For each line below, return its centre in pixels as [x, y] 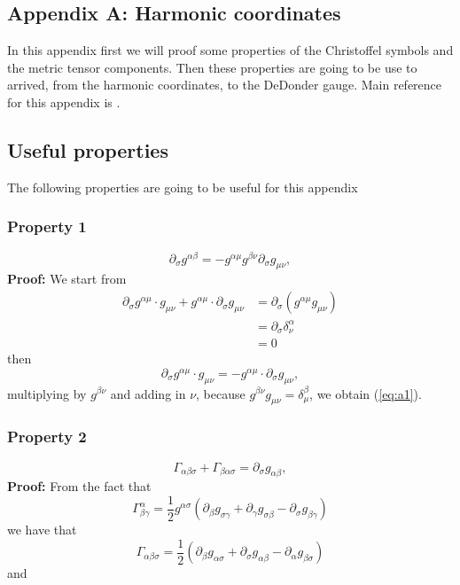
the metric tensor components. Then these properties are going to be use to [212, 67]
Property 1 [47, 226]
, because [221, 393]
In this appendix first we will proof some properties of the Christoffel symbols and [230, 50]
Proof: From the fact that [79, 486]
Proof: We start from [67, 279]
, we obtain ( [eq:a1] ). [366, 393]
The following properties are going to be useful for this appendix [183, 187]
